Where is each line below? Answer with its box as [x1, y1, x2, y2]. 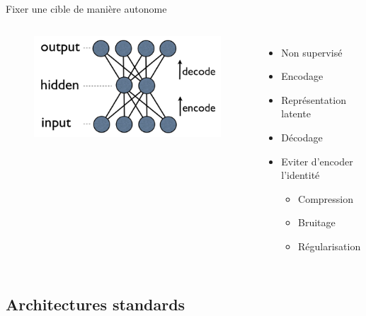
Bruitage [298, 215, 336, 230]
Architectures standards [6, 293, 185, 315]
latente [281, 106, 311, 121]
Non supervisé [281, 45, 343, 59]
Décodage [281, 129, 323, 144]
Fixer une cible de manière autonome [6, 1, 167, 16]
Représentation [281, 92, 346, 107]
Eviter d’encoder [281, 153, 353, 168]
